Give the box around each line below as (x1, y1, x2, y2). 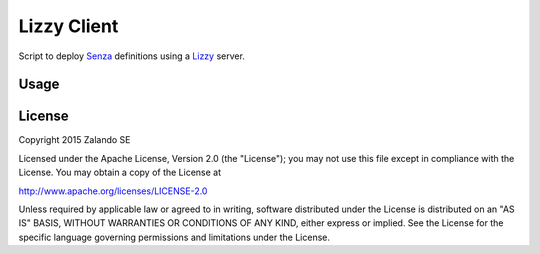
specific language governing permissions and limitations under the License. (18, 231, 330, 243)
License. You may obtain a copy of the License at (18, 166, 222, 179)
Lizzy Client (18, 15, 119, 37)
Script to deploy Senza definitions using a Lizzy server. (18, 50, 245, 62)
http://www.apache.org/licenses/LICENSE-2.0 (18, 185, 208, 197)
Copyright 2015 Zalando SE (18, 134, 131, 146)
